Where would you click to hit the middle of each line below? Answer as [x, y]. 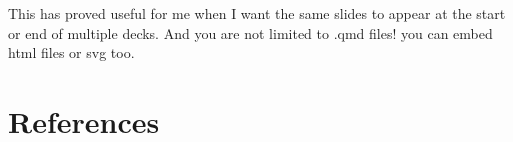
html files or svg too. [71, 52]
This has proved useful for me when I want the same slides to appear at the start [257, 13]
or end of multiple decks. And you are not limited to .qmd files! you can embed [250, 32]
